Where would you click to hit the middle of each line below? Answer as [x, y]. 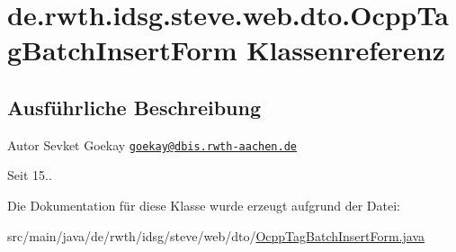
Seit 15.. [30, 175]
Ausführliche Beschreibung [134, 107]
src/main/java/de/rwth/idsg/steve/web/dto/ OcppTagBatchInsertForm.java [216, 235]
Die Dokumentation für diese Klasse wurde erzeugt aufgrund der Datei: [204, 206]
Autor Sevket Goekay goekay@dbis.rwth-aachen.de [152, 144]
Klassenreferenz [346, 50]
